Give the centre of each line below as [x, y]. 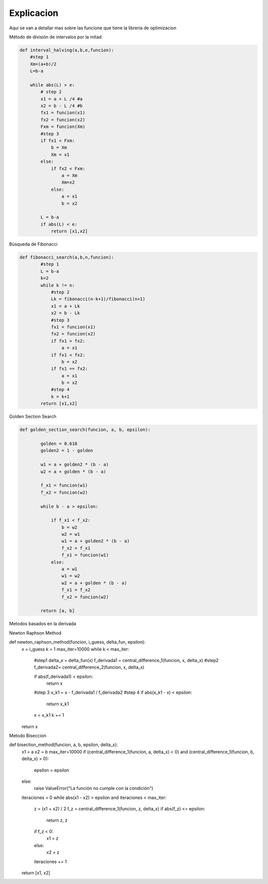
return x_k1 [58, 704]
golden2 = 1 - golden [67, 451]
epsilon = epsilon [52, 770]
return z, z [57, 820]
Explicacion [34, 13]
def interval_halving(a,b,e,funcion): [67, 50]
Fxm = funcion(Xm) [63, 127]
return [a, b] [58, 611]
